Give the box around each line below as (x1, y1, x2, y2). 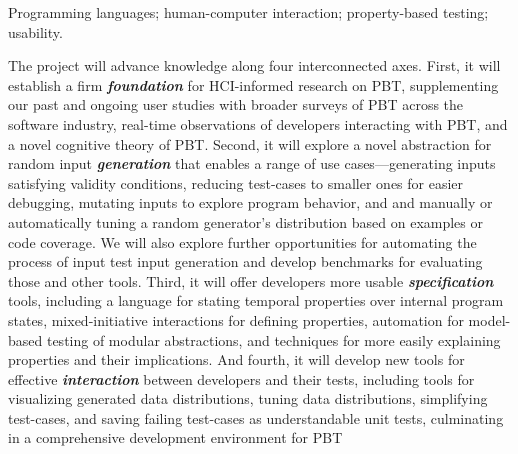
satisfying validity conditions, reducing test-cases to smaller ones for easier (8, 172, 464, 193)
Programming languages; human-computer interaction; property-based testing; (8, 2, 489, 22)
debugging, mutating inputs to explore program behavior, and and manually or (8, 192, 493, 213)
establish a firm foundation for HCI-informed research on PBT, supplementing (8, 74, 499, 95)
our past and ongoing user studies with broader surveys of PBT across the (8, 94, 464, 115)
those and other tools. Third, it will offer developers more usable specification (8, 270, 494, 291)
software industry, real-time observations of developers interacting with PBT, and (8, 113, 508, 134)
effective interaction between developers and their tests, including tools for (8, 368, 475, 389)
